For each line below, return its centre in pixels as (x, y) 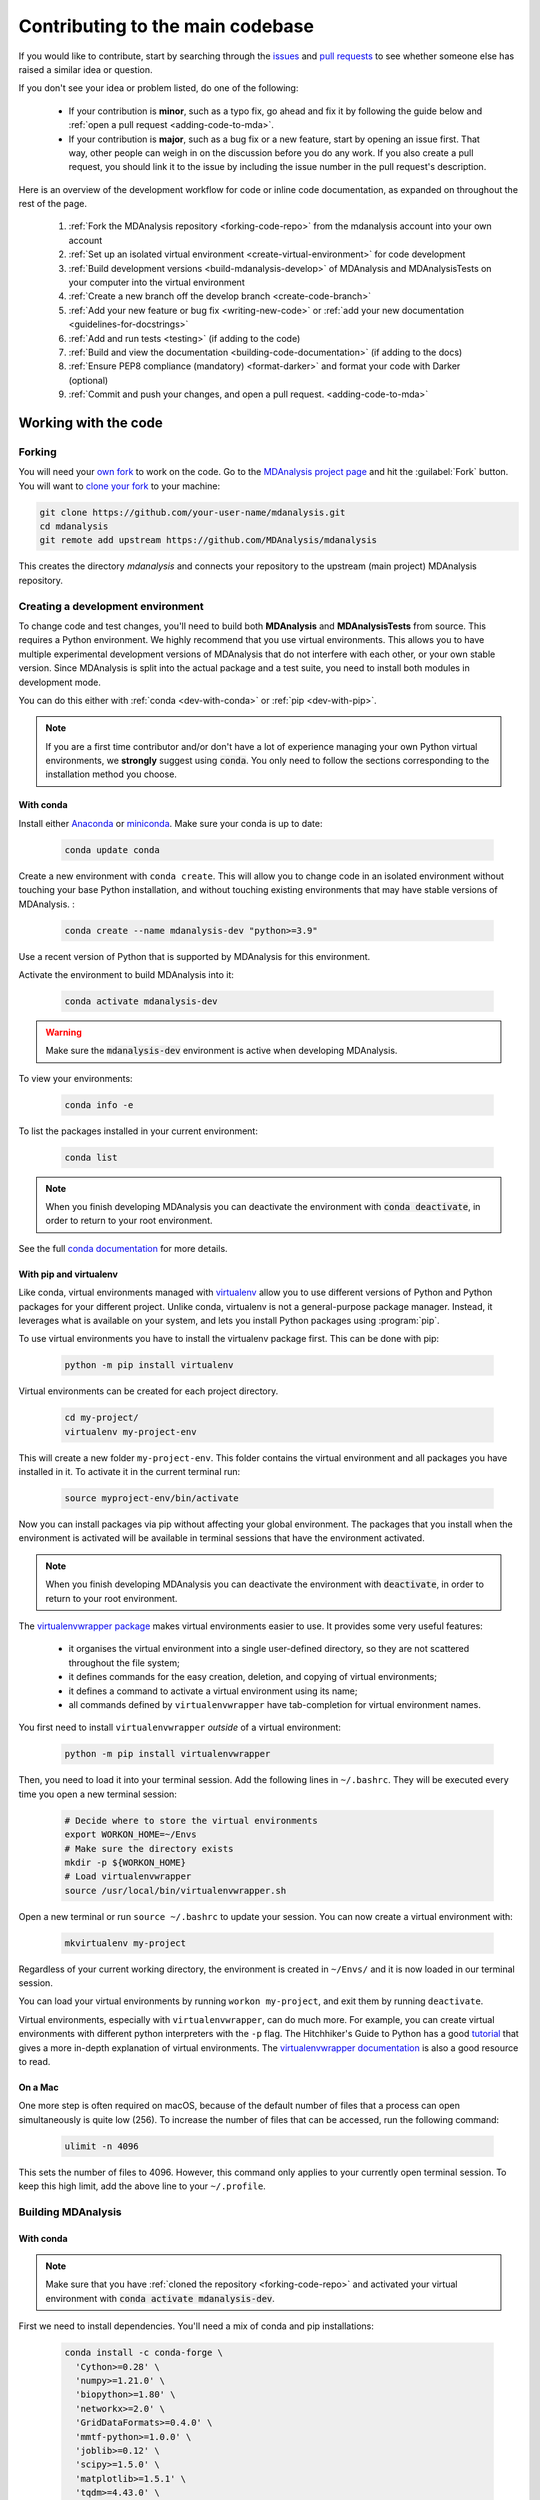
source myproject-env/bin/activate (151, 1498)
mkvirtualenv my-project (125, 1943)
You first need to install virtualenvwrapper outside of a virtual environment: (180, 1727)
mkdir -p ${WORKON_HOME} (125, 1862)
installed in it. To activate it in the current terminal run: (129, 1472)
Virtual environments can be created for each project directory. (148, 1391)
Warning (63, 1032)
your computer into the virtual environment (156, 282)
